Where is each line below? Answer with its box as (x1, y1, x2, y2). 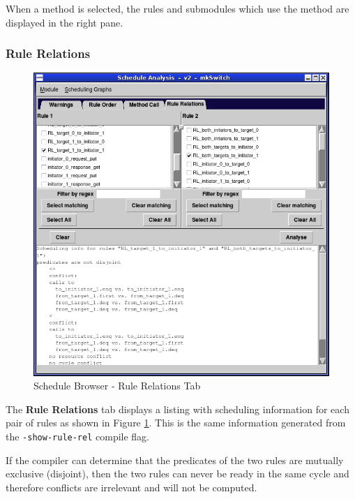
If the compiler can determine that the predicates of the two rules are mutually (6, 452, 344, 467)
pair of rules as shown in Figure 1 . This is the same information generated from (6, 415, 346, 430)
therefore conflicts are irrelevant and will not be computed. (6, 479, 257, 494)
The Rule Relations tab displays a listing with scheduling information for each (6, 401, 349, 416)
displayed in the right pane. (6, 15, 123, 29)
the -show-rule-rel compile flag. (6, 429, 150, 444)
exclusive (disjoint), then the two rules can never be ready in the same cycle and (6, 466, 349, 481)
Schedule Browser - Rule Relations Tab (33, 378, 201, 393)
